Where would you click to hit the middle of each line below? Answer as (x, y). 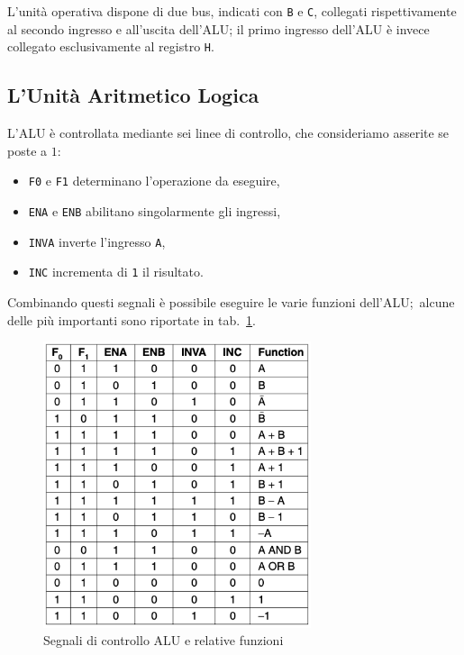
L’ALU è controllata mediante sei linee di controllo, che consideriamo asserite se (228, 133)
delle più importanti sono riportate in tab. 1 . (132, 319)
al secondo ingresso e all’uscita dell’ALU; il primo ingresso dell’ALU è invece (218, 28)
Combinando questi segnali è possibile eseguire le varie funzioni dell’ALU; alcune (231, 301)
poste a (27, 150)
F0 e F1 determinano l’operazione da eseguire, (154, 181)
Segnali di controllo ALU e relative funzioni (164, 640)
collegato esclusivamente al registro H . (111, 46)
